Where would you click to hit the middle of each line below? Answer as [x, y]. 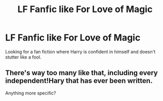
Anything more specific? [31, 93]
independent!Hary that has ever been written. [79, 81]
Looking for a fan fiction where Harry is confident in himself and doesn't [80, 52]
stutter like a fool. [23, 57]
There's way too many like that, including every [81, 73]
